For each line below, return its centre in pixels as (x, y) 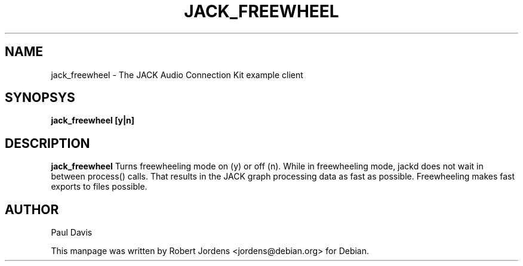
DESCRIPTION (47, 143)
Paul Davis (72, 233)
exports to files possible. (99, 187)
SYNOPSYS (40, 98)
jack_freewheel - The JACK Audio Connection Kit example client (177, 75)
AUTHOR (32, 209)
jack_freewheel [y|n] (93, 120)
